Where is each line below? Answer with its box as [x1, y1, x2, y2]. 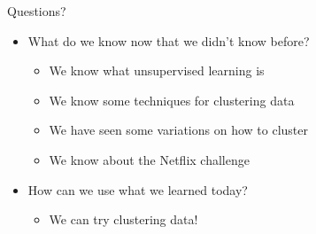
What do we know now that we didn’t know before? [27, 31, 310, 50]
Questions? [7, 2, 66, 19]
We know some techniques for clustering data [49, 90, 295, 109]
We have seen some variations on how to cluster [49, 121, 308, 139]
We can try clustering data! [49, 210, 198, 229]
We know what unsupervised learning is [49, 61, 265, 80]
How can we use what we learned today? [27, 180, 248, 199]
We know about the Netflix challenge [49, 150, 250, 168]
